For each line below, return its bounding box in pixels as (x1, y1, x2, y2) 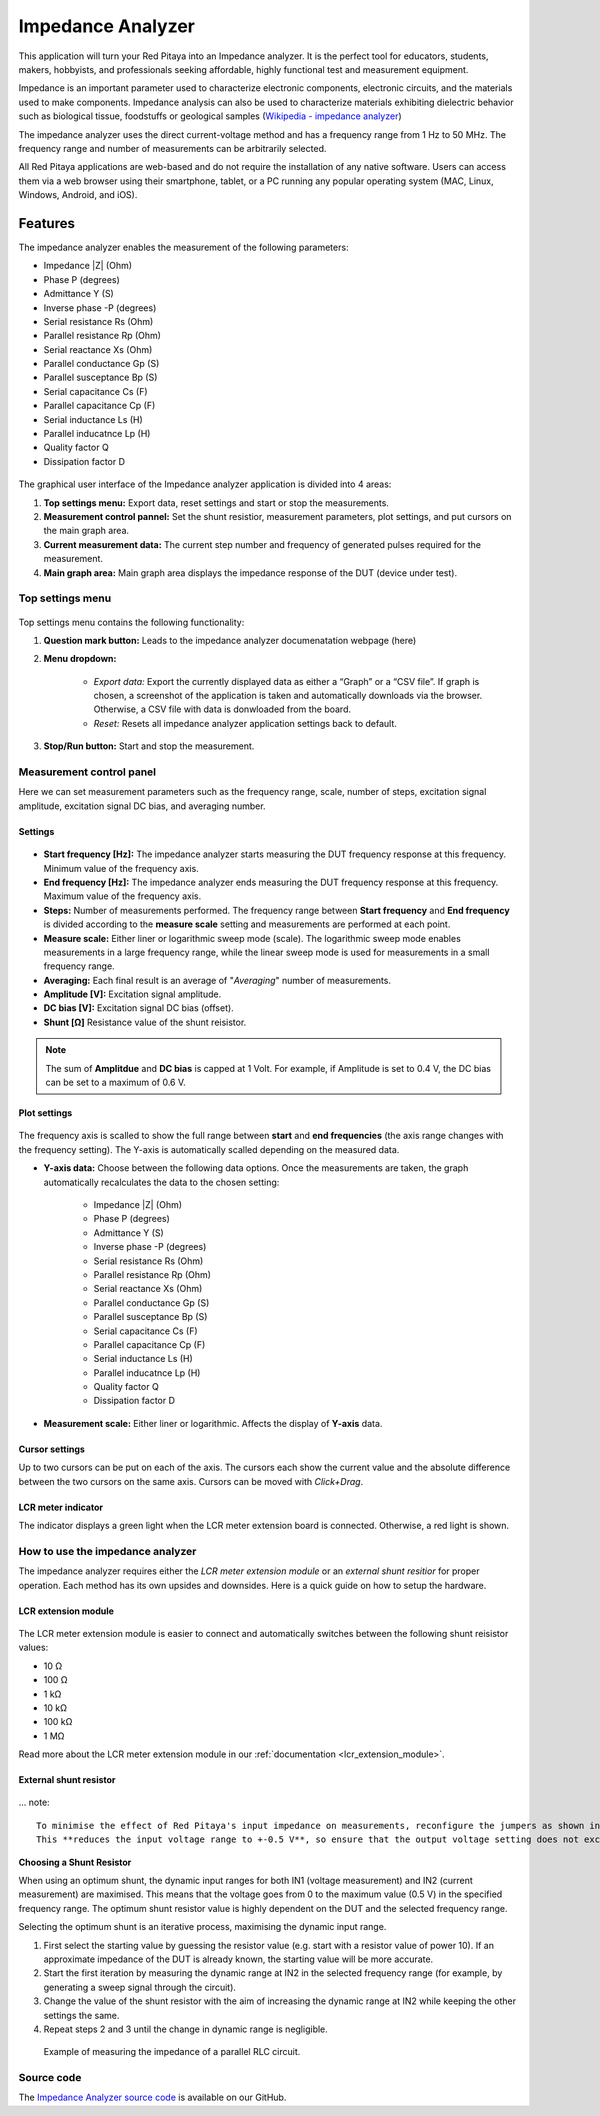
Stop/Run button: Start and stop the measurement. (43, 740, 255, 752)
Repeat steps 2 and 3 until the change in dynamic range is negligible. (43, 2023, 329, 2035)
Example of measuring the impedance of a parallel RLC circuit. (43, 2046, 301, 2058)
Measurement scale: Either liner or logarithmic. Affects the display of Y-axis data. (43, 1417, 383, 1429)
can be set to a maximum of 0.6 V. (45, 1076, 187, 1089)
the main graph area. (43, 525, 130, 537)
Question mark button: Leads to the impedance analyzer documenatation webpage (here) (43, 634, 417, 646)
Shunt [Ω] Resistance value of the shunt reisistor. (43, 1016, 247, 1028)
